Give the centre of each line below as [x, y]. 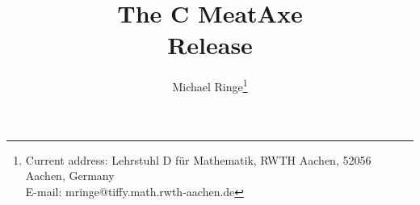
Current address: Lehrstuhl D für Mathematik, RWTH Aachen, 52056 [198, 159]
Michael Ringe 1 [210, 85]
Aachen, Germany [70, 176]
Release [210, 45]
